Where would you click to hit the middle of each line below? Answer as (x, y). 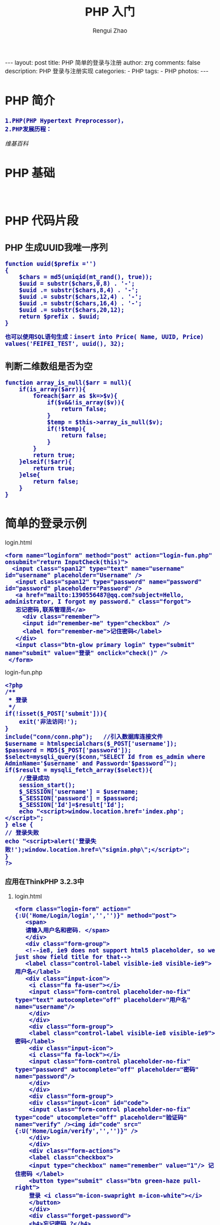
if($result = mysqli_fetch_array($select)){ (79, 770)
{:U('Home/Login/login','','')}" (69, 916)
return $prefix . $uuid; (59, 316)
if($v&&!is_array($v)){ (85, 402)
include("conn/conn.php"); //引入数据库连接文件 (84, 737)
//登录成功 (34, 778)
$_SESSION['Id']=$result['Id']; (71, 805)
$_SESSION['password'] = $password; (78, 798)
